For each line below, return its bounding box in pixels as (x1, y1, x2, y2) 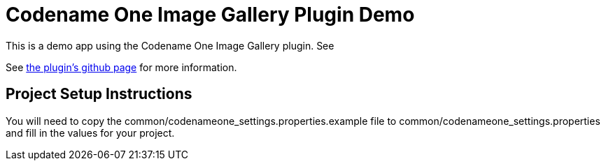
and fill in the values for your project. (6, 126, 175, 139)
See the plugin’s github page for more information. (6, 61, 237, 73)
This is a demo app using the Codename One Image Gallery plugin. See (6, 39, 334, 52)
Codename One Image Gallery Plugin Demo (6, 3, 415, 27)
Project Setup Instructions (6, 85, 192, 103)
